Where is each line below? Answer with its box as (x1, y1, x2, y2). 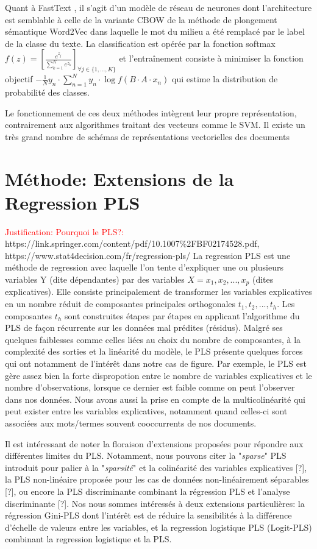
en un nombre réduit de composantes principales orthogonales (5, 297, 236, 310)
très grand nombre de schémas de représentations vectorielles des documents (5, 130, 290, 143)
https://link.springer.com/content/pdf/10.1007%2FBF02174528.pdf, (5, 237, 260, 250)
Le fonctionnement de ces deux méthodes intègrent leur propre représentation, (5, 106, 297, 119)
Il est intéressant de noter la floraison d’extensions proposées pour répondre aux (5, 437, 304, 450)
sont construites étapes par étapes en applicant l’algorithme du (64, 309, 300, 322)
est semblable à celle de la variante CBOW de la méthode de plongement (5, 13, 277, 26)
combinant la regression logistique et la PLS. (5, 533, 172, 545)
